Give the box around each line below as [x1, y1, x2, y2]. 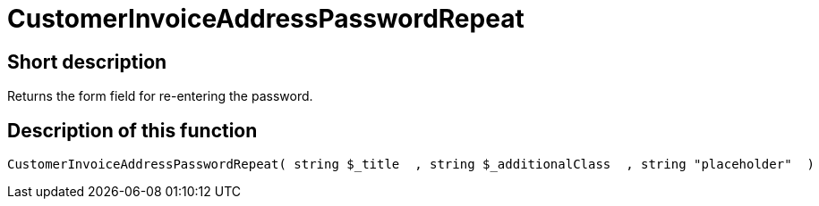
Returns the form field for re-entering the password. [7, 88, 313, 104]
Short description [7, 50, 167, 73]
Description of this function [7, 119, 258, 142]
